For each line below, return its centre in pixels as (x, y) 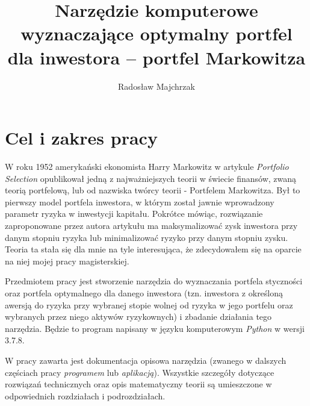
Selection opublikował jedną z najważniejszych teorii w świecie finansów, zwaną (151, 178)
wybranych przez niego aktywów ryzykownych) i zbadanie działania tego (138, 317)
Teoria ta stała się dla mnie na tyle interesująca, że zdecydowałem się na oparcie (153, 249)
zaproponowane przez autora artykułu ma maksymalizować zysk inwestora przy (151, 225)
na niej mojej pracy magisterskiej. (67, 261)
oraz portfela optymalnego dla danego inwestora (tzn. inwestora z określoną (144, 292)
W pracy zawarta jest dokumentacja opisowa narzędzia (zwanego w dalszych (146, 360)
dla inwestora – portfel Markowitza (157, 57)
